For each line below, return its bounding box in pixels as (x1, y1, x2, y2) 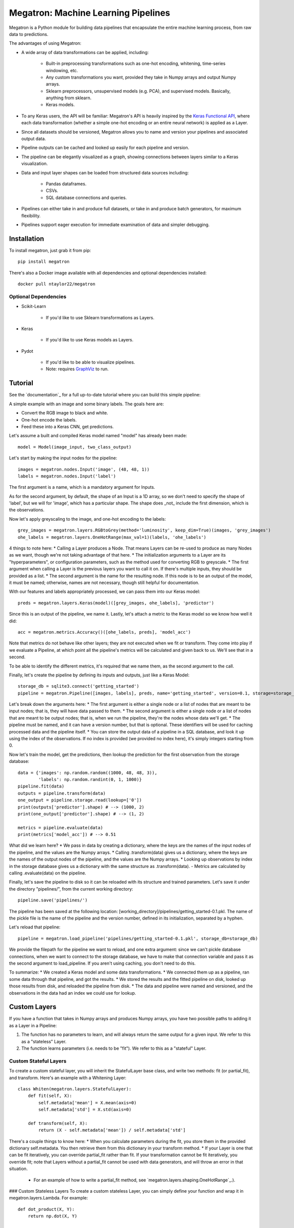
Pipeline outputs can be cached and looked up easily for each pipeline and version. (21, 145, 190, 151)
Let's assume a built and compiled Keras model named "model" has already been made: (9, 433, 187, 439)
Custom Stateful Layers (9, 1058, 67, 1064)
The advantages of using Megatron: (9, 40, 82, 46)
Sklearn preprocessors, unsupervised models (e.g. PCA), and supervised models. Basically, (46, 88, 231, 94)
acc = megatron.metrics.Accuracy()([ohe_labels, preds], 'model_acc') (18, 629, 191, 635)
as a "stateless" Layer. (21, 1038, 67, 1044)
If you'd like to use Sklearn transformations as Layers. (46, 314, 154, 320)
